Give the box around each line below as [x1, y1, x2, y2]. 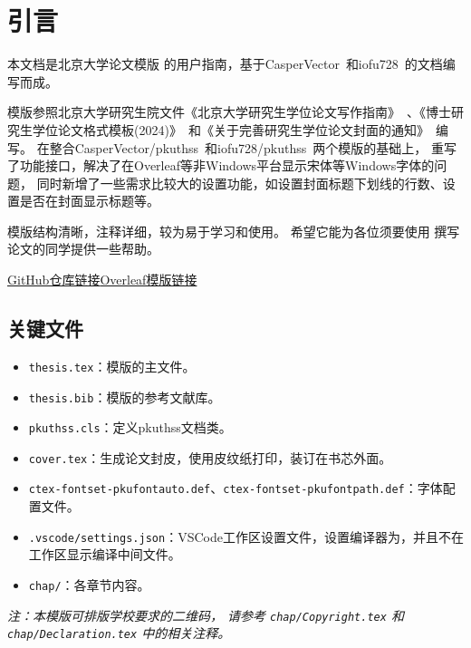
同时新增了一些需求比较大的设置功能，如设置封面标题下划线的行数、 [36, 173, 443, 192]
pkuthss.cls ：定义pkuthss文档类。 [28, 418, 232, 437]
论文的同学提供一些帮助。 [7, 239, 159, 258]
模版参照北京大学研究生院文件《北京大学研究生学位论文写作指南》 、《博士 [7, 102, 451, 121]
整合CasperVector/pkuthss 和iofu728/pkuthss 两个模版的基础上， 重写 [49, 138, 457, 157]
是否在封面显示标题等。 [19, 191, 159, 210]
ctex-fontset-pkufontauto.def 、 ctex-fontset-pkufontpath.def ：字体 [28, 479, 443, 498]
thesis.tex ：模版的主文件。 [28, 356, 196, 375]
